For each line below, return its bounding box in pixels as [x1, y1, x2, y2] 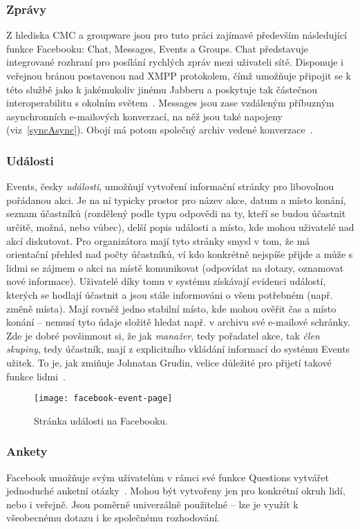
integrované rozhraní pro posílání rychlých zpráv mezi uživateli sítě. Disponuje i [6, 55, 343, 69]
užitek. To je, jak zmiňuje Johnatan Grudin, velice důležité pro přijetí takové [6, 355, 332, 369]
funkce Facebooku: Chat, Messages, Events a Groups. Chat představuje [6, 41, 308, 55]
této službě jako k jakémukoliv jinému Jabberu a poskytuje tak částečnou [6, 82, 318, 96]
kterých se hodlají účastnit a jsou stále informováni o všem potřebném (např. [6, 287, 333, 301]
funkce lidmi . [6, 369, 66, 383]
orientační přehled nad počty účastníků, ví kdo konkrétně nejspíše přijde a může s [6, 247, 353, 261]
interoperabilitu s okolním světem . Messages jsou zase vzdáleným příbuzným [6, 95, 334, 110]
